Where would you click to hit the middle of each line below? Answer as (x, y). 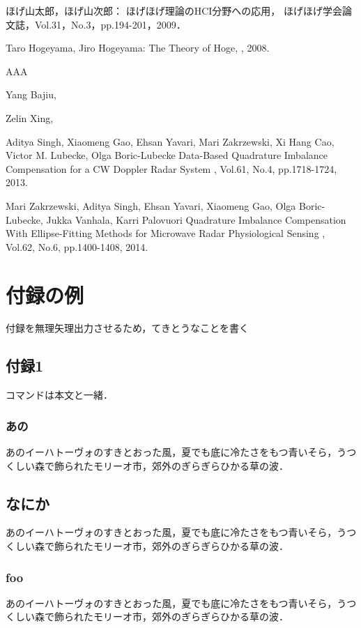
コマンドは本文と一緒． (59, 395)
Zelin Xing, (30, 117)
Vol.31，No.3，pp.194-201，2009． (110, 24)
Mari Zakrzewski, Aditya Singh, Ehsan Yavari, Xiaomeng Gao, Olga (151, 205)
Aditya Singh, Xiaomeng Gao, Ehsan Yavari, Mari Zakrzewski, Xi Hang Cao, (170, 141)
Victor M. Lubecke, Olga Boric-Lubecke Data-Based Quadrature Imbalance (167, 155)
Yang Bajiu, (31, 94)
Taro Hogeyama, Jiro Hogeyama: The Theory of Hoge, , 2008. (138, 48)
